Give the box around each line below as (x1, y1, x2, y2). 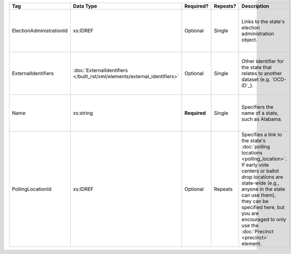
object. (242, 36, 258, 43)
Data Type (73, 3, 97, 9)
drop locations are (242, 174, 283, 180)
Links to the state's (242, 18, 285, 25)
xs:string (73, 110, 93, 116)
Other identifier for (242, 58, 284, 64)
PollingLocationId (12, 186, 52, 192)
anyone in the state (242, 186, 286, 192)
